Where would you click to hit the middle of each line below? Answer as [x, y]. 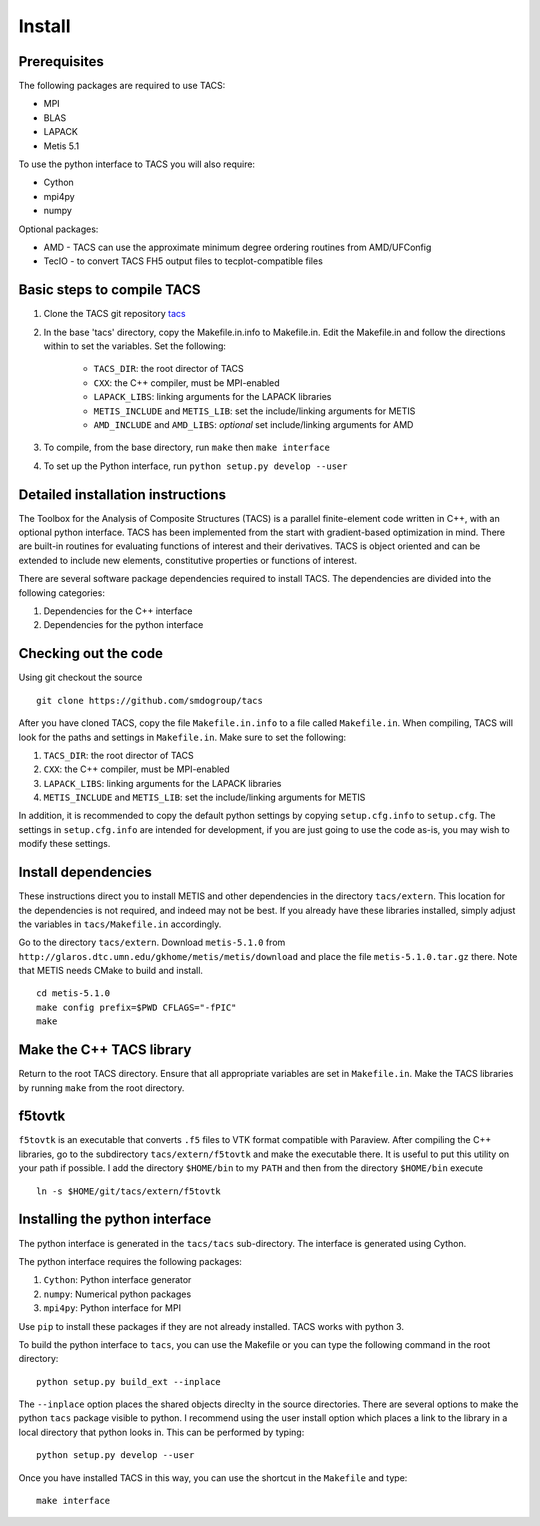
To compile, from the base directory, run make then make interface [186, 447]
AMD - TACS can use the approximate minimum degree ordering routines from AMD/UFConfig [237, 247]
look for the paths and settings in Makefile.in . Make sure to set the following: [182, 737]
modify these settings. [64, 844]
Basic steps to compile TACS [109, 290]
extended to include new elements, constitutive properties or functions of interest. [187, 560]
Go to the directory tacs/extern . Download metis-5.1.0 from [152, 942]
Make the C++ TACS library [105, 1050]
